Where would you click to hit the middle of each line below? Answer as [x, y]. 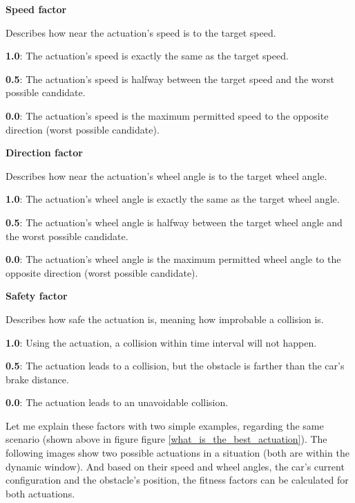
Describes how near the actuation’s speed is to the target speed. [141, 32]
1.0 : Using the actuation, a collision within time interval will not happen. [161, 342]
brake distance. [37, 379]
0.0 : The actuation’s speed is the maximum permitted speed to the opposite [167, 115]
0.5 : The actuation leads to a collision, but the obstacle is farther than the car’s [175, 366]
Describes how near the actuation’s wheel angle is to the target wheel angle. [166, 175]
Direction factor [44, 153]
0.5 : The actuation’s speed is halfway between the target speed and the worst [170, 79]
